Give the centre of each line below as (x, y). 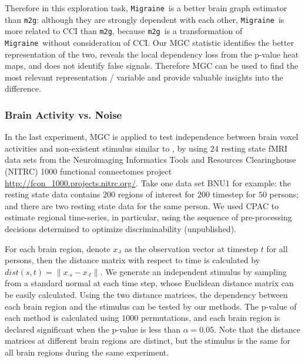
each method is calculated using (62, 318)
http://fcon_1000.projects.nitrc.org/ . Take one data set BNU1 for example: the (148, 182)
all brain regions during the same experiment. (87, 352)
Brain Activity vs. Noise (63, 114)
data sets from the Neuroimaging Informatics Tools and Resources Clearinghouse (150, 160)
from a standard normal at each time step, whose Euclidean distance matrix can (149, 283)
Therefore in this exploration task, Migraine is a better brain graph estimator (146, 8)
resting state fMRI (254, 148)
